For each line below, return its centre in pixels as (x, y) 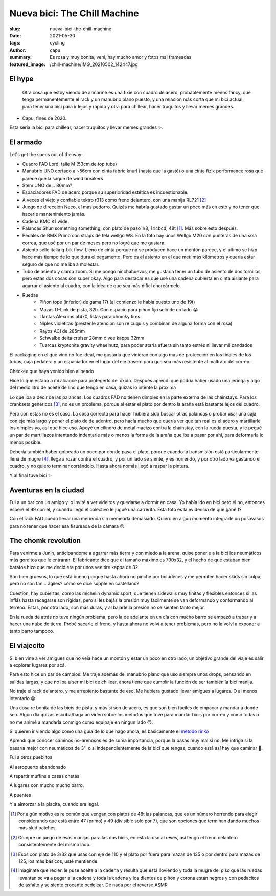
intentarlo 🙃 (22, 698)
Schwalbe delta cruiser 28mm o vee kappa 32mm (92, 338)
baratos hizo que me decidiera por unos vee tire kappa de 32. (74, 567)
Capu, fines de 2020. (44, 118)
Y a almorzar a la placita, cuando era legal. (54, 804)
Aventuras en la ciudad (47, 490)
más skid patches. (38, 828)
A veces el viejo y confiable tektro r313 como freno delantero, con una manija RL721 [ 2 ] (114, 200)
